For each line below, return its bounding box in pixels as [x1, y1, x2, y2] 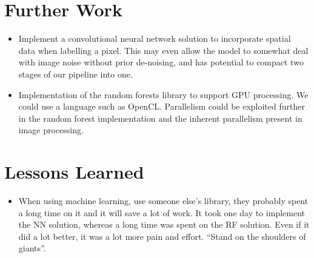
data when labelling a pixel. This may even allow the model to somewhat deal [18, 44, 309, 56]
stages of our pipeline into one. [18, 67, 133, 80]
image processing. [18, 124, 84, 136]
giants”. [18, 242, 46, 254]
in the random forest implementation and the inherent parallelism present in [18, 111, 302, 124]
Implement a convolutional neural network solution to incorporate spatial [18, 32, 291, 45]
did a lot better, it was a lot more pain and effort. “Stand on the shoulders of [18, 230, 306, 242]
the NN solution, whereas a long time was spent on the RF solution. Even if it [18, 218, 310, 231]
